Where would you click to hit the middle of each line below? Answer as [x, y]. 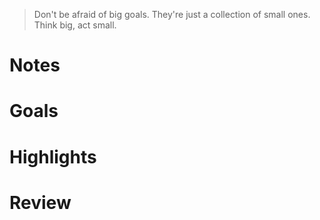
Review [40, 202]
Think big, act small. [75, 25]
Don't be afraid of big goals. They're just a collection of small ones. [172, 14]
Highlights [53, 156]
